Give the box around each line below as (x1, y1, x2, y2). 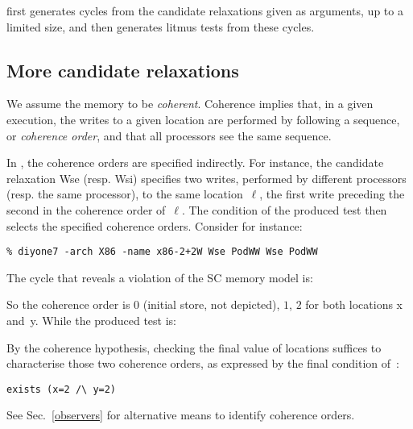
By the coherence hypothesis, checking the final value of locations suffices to (6, 339, 382, 356)
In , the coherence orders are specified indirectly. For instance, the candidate (6, 154, 384, 171)
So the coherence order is (6, 296, 130, 313)
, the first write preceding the (259, 185, 405, 202)
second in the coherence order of (6, 201, 166, 218)
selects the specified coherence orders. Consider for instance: (6, 217, 303, 234)
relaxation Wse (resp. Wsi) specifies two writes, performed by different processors (6, 169, 407, 186)
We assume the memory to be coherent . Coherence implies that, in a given (6, 95, 374, 112)
